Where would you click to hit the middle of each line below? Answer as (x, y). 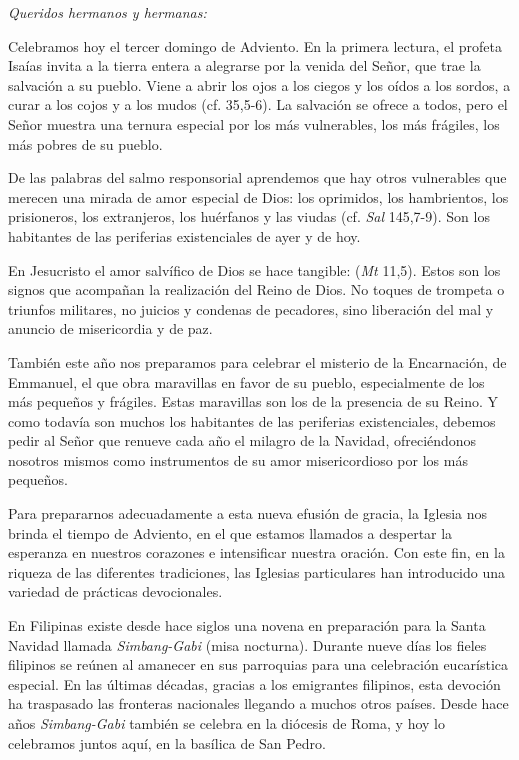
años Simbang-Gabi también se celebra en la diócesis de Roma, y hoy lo (226, 723)
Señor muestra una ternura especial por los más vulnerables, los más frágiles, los (254, 123)
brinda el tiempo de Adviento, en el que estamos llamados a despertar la (230, 532)
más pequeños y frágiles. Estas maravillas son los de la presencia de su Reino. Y (253, 401)
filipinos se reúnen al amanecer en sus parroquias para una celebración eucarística (258, 664)
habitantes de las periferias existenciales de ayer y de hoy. (184, 235)
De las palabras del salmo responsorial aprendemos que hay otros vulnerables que (257, 177)
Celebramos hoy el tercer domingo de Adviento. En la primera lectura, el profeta (255, 45)
